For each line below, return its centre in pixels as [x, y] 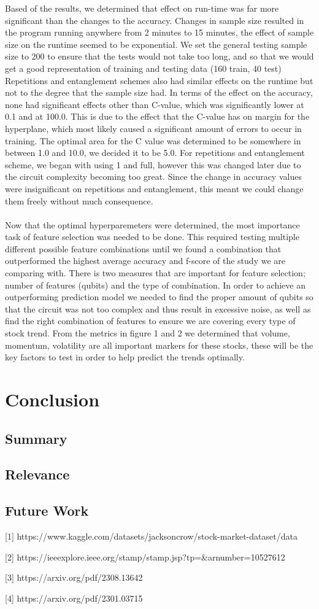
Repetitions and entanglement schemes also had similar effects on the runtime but [159, 80]
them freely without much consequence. [79, 200]
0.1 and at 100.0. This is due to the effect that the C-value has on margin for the [157, 116]
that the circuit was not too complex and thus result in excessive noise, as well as [158, 308]
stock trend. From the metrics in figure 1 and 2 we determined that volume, [148, 333]
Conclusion [52, 399]
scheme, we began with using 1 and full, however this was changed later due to [153, 164]
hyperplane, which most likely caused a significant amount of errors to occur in [153, 128]
